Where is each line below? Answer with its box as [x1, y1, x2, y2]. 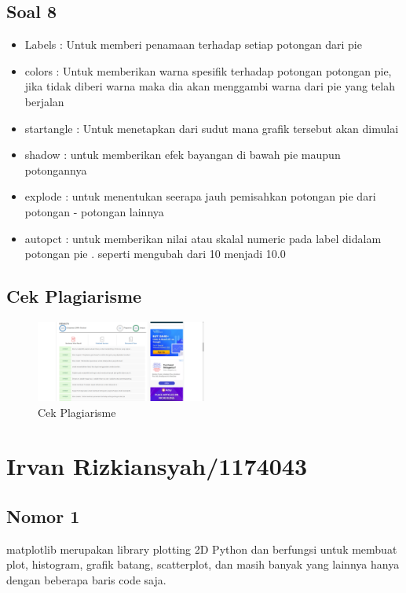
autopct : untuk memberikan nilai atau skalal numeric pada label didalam [24, 230, 382, 246]
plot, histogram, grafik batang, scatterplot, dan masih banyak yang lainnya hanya [6, 556, 400, 573]
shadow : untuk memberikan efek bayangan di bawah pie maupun [24, 146, 341, 163]
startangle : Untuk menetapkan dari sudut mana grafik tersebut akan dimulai [24, 120, 399, 136]
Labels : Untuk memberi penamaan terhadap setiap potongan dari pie [24, 36, 362, 53]
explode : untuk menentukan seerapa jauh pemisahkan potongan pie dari [24, 188, 376, 204]
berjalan [24, 93, 64, 109]
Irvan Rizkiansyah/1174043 [6, 450, 307, 482]
